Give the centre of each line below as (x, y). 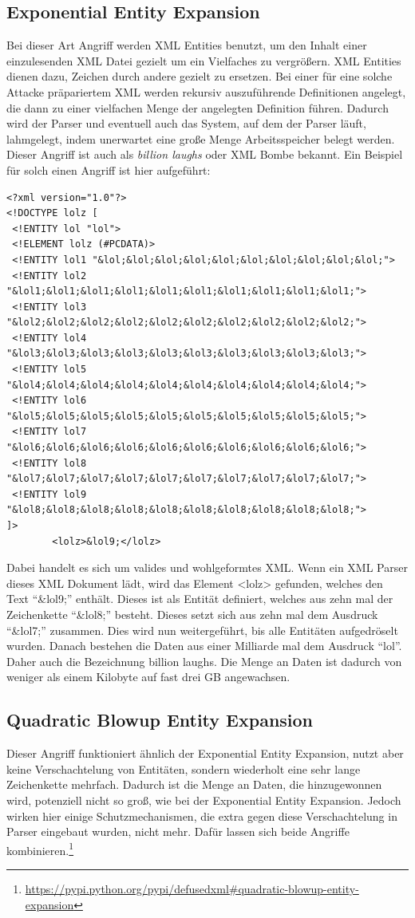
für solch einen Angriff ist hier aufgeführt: (109, 169)
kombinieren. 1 (40, 849)
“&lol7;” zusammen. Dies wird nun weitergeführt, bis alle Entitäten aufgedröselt (202, 630)
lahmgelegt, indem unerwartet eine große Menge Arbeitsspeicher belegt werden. (201, 138)
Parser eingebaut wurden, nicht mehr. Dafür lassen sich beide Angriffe (178, 831)
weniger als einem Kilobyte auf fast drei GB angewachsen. (148, 677)
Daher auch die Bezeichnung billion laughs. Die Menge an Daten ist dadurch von (204, 661)
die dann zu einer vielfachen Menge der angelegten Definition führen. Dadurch (198, 107)
